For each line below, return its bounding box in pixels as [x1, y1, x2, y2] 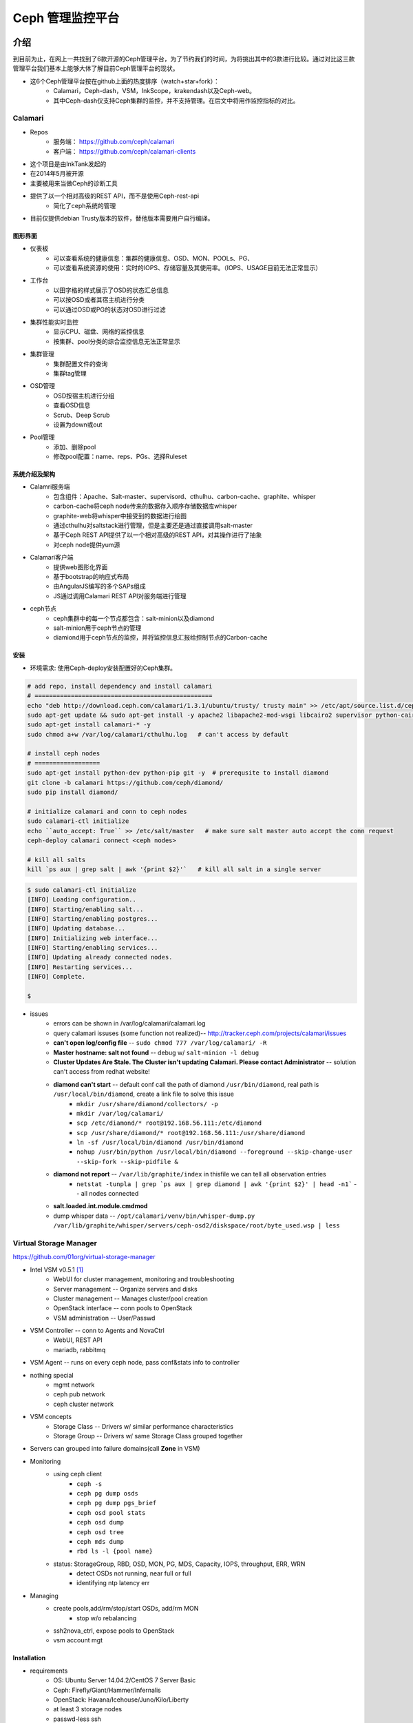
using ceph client [53, 1470, 103, 1478]
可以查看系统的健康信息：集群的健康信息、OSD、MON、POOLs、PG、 [53, 254, 254, 262]
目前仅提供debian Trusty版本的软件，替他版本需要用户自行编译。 [30, 214, 214, 222]
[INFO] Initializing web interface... [27, 934, 158, 942]
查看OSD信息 [53, 401, 91, 409]
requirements [30, 1666, 68, 1675]
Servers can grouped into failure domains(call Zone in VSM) [30, 1445, 200, 1453]
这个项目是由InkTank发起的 [30, 159, 107, 168]
